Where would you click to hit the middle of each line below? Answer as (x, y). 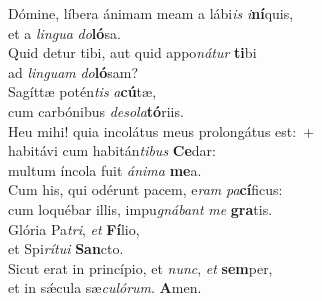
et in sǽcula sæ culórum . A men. (105, 287)
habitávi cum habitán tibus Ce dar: (112, 150)
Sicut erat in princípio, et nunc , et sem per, (140, 267)
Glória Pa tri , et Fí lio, (74, 228)
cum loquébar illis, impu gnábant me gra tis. (140, 208)
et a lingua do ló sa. (64, 32)
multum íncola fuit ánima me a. (105, 169)
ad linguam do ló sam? (73, 71)
